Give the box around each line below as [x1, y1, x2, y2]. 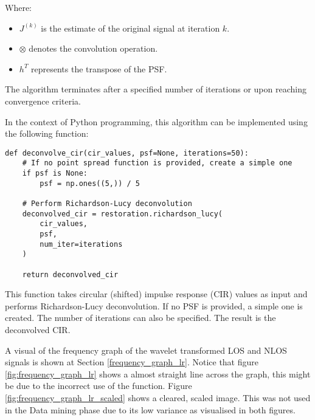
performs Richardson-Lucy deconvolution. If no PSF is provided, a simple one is [5, 299, 303, 312]
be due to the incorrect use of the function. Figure [5, 379, 192, 392]
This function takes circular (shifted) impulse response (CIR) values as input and [5, 287, 308, 300]
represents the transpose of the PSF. [31, 62, 167, 75]
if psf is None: [22, 169, 88, 178]
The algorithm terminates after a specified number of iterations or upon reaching [5, 83, 306, 95]
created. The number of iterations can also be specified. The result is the [5, 311, 276, 324]
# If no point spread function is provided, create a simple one [22, 159, 292, 168]
